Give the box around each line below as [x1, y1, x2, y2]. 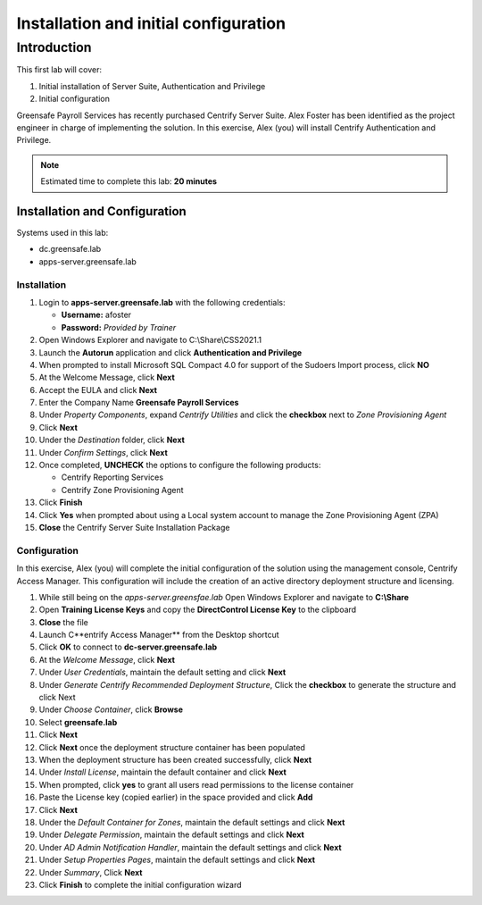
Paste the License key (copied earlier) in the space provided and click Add [38, 792, 313, 803]
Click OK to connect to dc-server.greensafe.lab [38, 641, 218, 652]
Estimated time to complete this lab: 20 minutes [40, 176, 218, 187]
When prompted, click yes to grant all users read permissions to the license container [38, 779, 354, 790]
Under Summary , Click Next [38, 867, 143, 877]
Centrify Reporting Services [61, 472, 164, 482]
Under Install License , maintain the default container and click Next [38, 767, 287, 777]
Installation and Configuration [16, 204, 187, 219]
